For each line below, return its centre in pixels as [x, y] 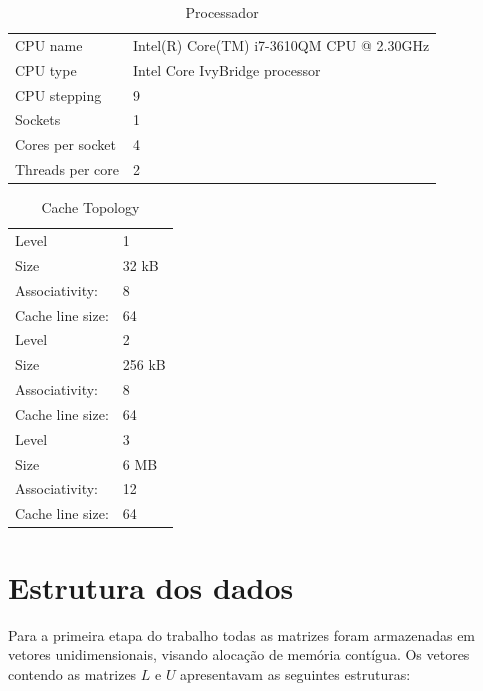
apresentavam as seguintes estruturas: [295, 673]
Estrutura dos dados [151, 586]
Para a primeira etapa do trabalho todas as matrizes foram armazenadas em [242, 634]
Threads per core [67, 169]
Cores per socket [65, 144]
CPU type [46, 69]
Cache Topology [90, 207]
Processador [222, 12]
